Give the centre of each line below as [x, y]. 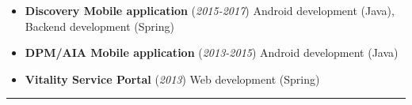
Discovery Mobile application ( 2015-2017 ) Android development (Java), [210, 10]
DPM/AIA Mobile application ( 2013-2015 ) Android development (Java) [212, 52]
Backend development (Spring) [99, 26]
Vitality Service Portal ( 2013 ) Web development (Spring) [172, 79]
